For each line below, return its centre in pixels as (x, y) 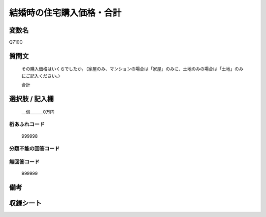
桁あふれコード (27, 124)
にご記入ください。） (42, 76)
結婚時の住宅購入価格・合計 (65, 13)
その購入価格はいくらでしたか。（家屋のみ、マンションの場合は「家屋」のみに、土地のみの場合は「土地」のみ (132, 69)
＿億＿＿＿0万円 (38, 112)
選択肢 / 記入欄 (32, 99)
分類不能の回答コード (34, 149)
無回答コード (24, 161)
